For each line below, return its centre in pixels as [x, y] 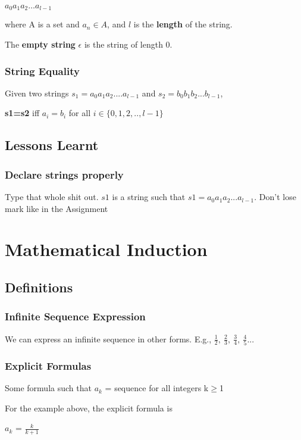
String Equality [42, 71]
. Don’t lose [275, 197]
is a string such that [149, 197]
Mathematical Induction [106, 249]
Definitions [39, 287]
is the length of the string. [183, 24]
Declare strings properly [64, 174]
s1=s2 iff [22, 113]
